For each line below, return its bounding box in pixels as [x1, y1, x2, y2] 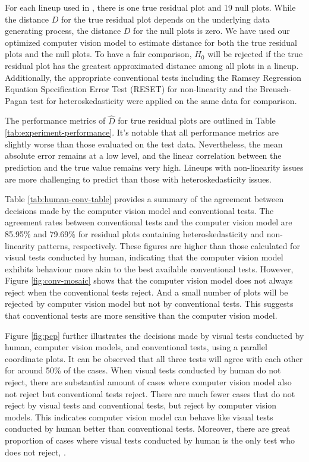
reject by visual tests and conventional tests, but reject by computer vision [5, 399, 277, 411]
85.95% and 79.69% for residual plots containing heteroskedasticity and [5, 227, 264, 240]
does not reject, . [5, 445, 66, 458]
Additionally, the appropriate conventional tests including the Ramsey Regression [5, 71, 302, 83]
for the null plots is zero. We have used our [133, 24, 290, 37]
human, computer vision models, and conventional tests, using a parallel [5, 341, 267, 353]
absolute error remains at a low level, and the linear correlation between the [5, 149, 282, 162]
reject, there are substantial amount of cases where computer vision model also [5, 376, 292, 388]
